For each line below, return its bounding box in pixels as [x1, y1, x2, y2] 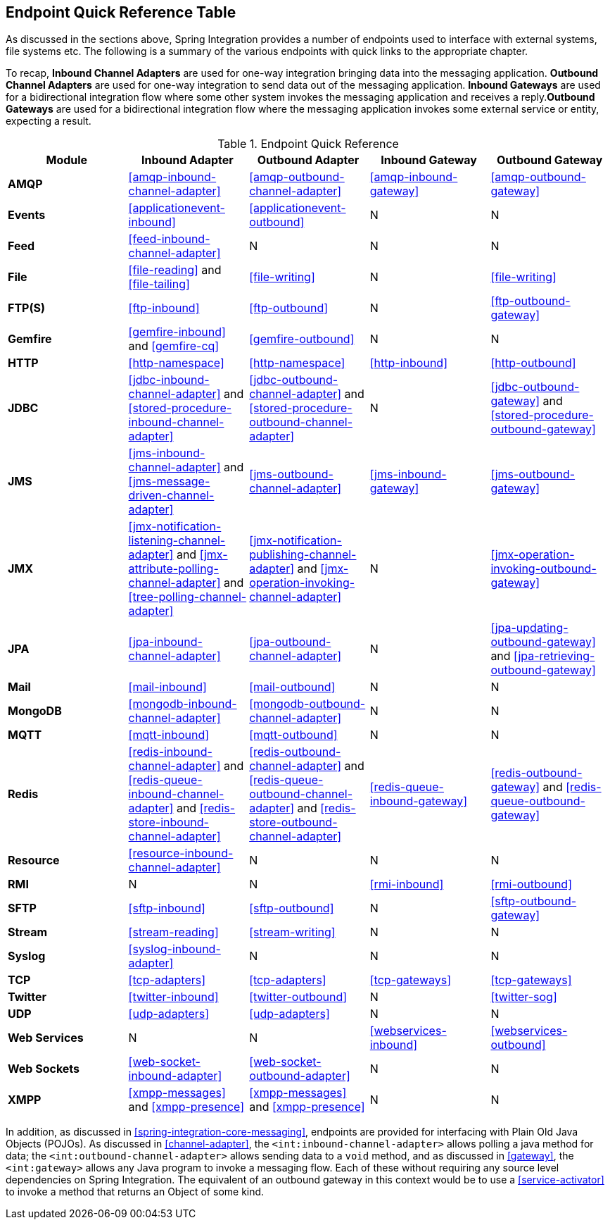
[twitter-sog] [490, 990, 557, 1005]
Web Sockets [8, 1062, 80, 1076]
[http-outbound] [490, 356, 576, 371]
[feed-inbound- [128, 232, 210, 247]
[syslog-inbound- [128, 942, 221, 957]
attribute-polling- [128, 561, 219, 576]
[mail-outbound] [249, 680, 336, 695]
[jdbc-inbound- [128, 373, 210, 387]
